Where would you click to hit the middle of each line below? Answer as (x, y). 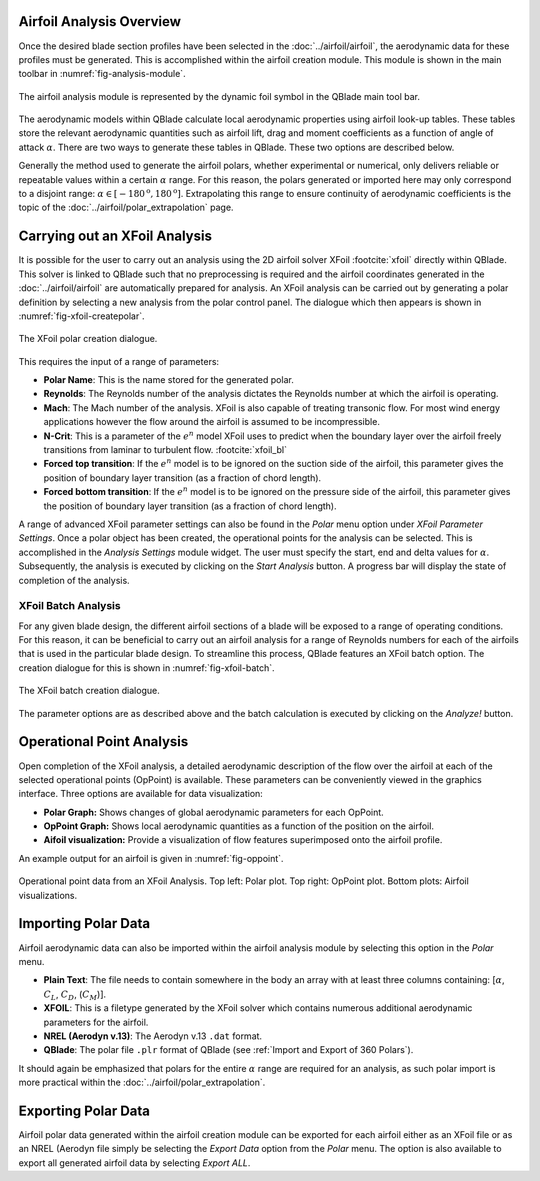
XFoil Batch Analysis (69, 606)
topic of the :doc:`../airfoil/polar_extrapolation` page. (126, 207)
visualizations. (48, 895)
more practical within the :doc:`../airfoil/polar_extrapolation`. (142, 1082)
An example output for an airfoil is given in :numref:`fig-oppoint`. (151, 858)
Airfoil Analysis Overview (100, 21)
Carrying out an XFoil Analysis (115, 236)
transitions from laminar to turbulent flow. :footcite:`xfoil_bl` (165, 450)
